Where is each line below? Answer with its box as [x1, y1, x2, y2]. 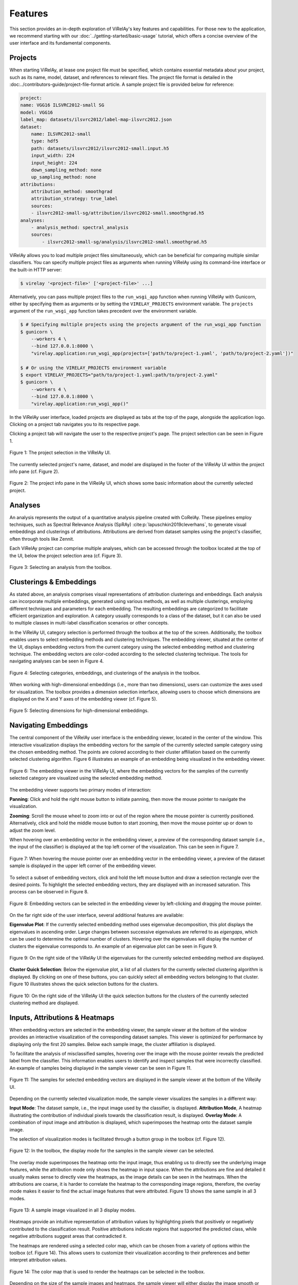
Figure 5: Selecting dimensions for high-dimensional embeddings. [9, 707, 149, 714]
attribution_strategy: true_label [31, 196, 118, 201]
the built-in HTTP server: [9, 266, 62, 272]
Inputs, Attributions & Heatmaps [9, 1013, 115, 1022]
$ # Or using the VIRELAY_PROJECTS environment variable [20, 365, 167, 371]
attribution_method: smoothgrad [31, 189, 113, 195]
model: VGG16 [20, 109, 53, 115]
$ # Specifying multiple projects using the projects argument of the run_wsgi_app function [20, 322, 261, 327]
